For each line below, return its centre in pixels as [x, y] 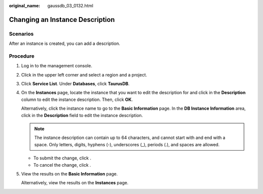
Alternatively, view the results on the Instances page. [75, 183]
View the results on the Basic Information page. [69, 174]
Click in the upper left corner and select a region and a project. [84, 75]
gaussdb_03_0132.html [70, 6]
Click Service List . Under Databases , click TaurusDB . [75, 84]
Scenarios [21, 34]
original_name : [25, 6]
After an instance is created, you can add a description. [65, 43]
